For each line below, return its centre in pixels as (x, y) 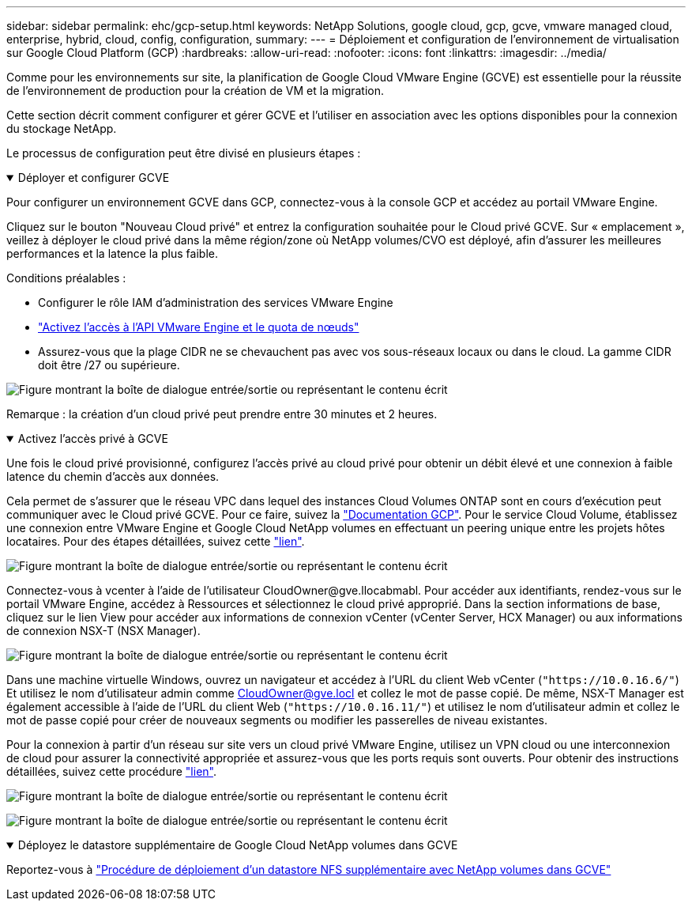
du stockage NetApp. (62, 128)
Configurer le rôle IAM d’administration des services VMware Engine (216, 302)
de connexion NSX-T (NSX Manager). (103, 631)
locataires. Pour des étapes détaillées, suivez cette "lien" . (156, 541)
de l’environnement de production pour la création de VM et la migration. (196, 91)
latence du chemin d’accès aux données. (113, 476)
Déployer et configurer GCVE (94, 178)
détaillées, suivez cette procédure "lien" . (111, 771)
